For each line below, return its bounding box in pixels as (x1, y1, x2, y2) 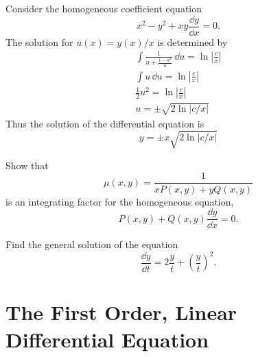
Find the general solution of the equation (5, 237, 178, 251)
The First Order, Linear (5, 298, 237, 326)
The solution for (5, 34, 73, 49)
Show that (5, 158, 49, 172)
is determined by (157, 34, 228, 49)
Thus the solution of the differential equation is (5, 116, 204, 130)
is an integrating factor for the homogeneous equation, (5, 194, 234, 208)
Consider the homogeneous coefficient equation (5, 1, 202, 15)
